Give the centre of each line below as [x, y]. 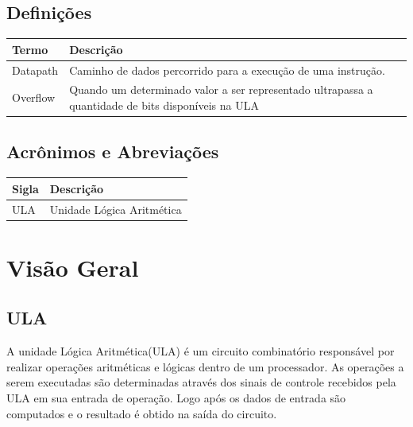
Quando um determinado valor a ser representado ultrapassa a [221, 89]
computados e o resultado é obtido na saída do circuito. [142, 413]
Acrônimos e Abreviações [113, 151]
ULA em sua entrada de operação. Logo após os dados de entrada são [176, 398]
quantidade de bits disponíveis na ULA [164, 105]
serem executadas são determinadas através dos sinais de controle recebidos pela [201, 382]
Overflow [34, 97]
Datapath [35, 70]
